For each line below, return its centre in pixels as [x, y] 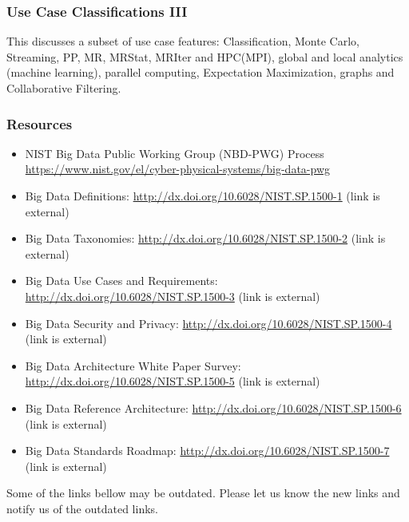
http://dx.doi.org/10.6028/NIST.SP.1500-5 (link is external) [173, 381]
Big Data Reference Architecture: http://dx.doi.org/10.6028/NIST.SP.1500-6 [213, 407]
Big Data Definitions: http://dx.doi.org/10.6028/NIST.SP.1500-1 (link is [203, 196]
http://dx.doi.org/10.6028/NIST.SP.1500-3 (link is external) [173, 296]
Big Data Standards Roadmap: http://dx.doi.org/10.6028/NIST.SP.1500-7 [207, 451]
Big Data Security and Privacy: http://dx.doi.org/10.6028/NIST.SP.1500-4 [208, 323]
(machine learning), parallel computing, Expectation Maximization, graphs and [201, 72]
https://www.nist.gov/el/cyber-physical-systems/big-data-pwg [178, 169]
